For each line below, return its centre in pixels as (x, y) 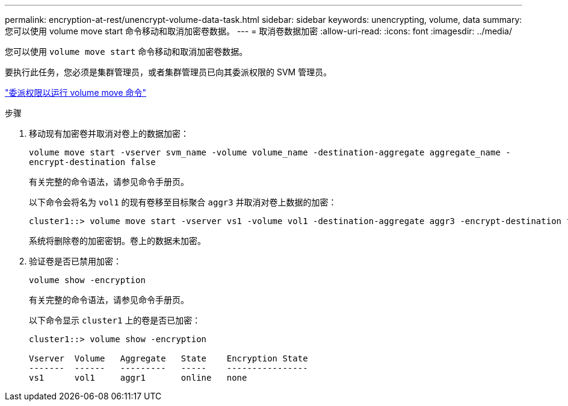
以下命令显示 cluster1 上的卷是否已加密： (115, 320)
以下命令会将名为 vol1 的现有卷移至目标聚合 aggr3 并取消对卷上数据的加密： (183, 202)
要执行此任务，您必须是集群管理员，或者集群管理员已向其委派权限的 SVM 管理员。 (168, 72)
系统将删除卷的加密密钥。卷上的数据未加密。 (117, 241)
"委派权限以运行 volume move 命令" (76, 92)
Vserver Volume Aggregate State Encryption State (168, 358)
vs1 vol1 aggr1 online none (138, 378)
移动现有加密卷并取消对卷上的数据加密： (109, 133)
